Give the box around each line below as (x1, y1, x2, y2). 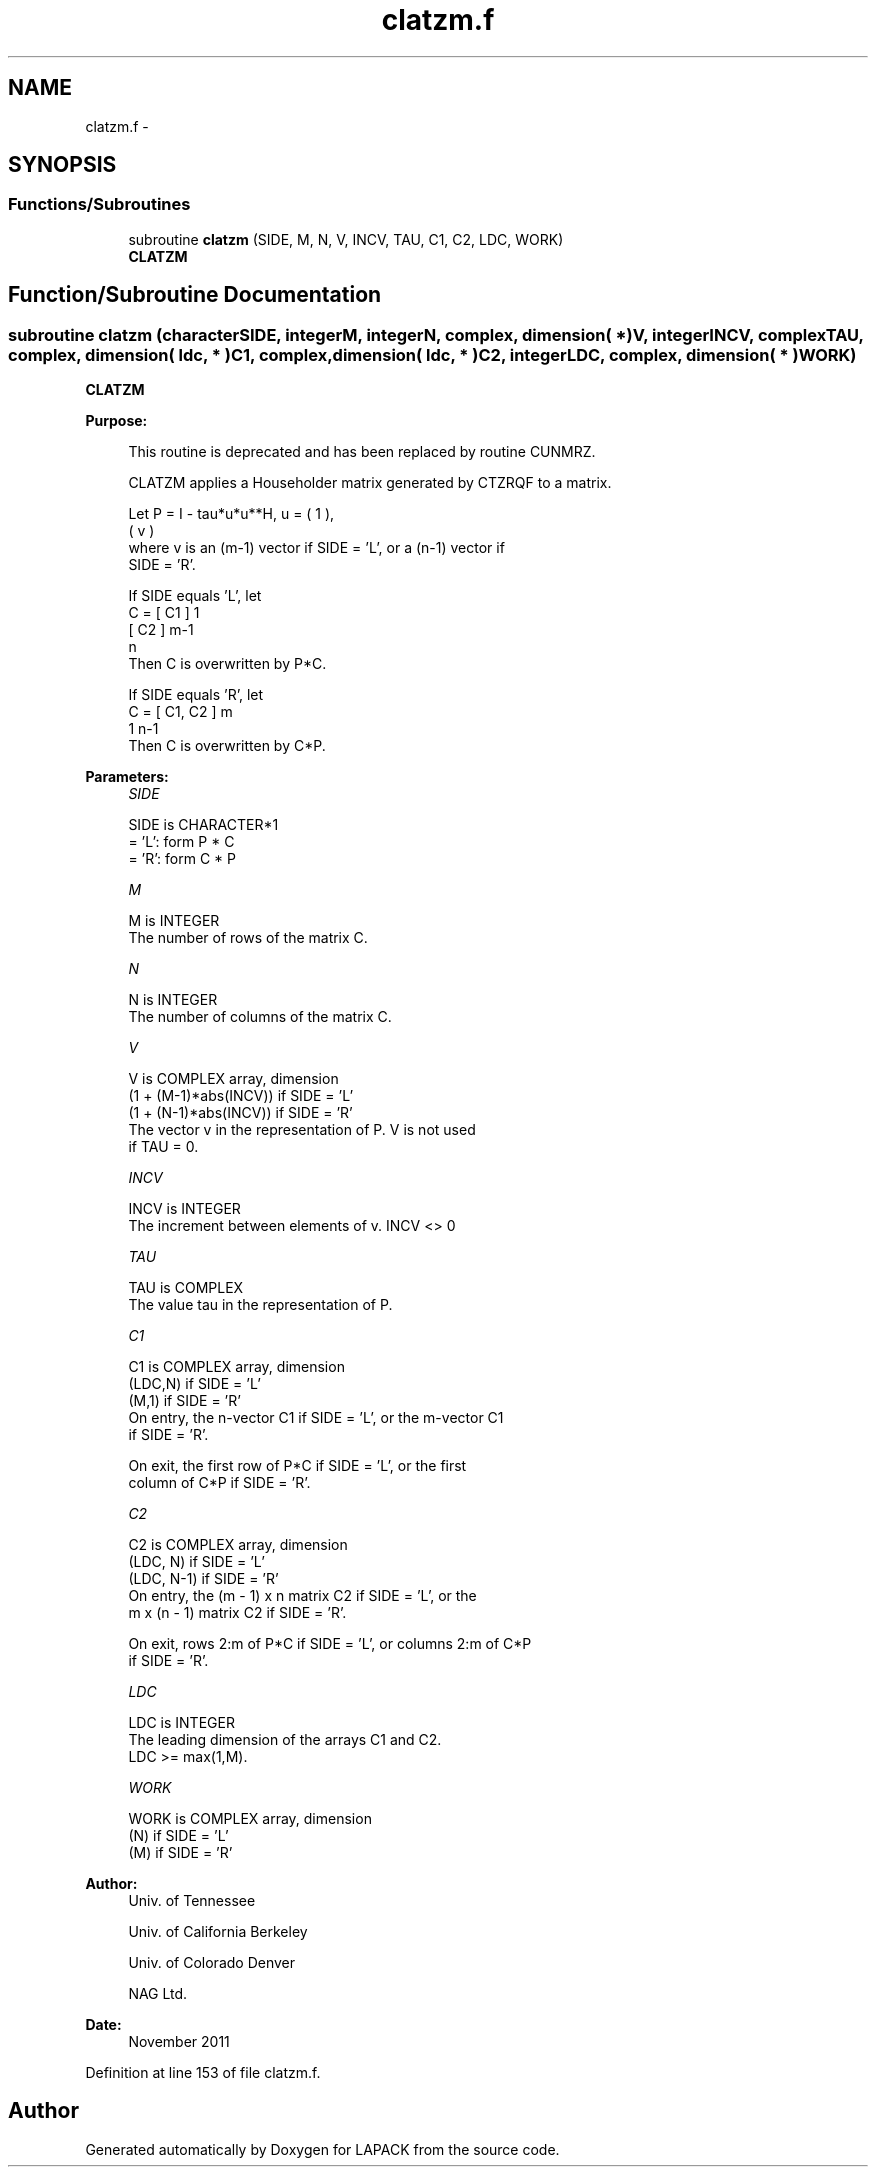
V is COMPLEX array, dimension (128, 1070, 339, 1088)
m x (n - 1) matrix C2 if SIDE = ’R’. (128, 1604, 347, 1622)
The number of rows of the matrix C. (128, 929, 368, 947)
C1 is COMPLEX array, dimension (128, 1358, 345, 1376)
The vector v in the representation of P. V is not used (128, 1121, 476, 1139)
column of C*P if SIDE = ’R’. (128, 1474, 311, 1492)
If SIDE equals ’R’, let (128, 686, 264, 704)
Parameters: (85, 768, 169, 786)
